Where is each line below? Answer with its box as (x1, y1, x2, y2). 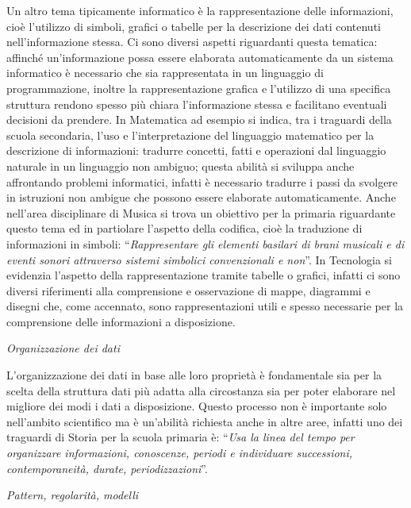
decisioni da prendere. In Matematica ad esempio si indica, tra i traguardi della (6, 111, 392, 128)
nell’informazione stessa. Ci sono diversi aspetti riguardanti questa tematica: (6, 33, 378, 50)
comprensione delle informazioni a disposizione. (6, 313, 236, 329)
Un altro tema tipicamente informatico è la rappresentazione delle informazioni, (6, 2, 394, 18)
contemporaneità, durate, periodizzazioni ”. (6, 460, 208, 476)
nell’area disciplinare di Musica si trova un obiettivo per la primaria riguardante (6, 204, 396, 221)
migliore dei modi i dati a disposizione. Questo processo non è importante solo (6, 398, 387, 414)
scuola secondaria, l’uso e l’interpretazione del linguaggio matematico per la (6, 126, 375, 143)
